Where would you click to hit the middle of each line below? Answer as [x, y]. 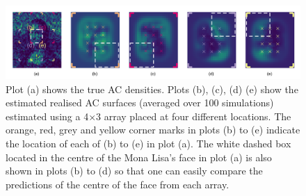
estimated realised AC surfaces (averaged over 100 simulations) [140, 103]
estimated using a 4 [47, 116]
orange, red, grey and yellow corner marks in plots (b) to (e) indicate [153, 130]
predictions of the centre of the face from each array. [118, 184]
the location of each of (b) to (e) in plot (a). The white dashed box [148, 143]
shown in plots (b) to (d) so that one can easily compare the [134, 171]
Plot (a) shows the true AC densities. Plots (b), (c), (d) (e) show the [152, 89]
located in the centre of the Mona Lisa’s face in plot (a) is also [139, 157]
